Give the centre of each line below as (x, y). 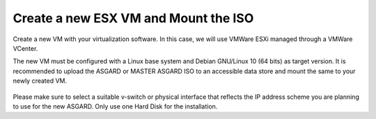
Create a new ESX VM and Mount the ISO (133, 18)
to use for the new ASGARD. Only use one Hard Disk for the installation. (115, 106)
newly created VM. (40, 81)
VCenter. (25, 48)
